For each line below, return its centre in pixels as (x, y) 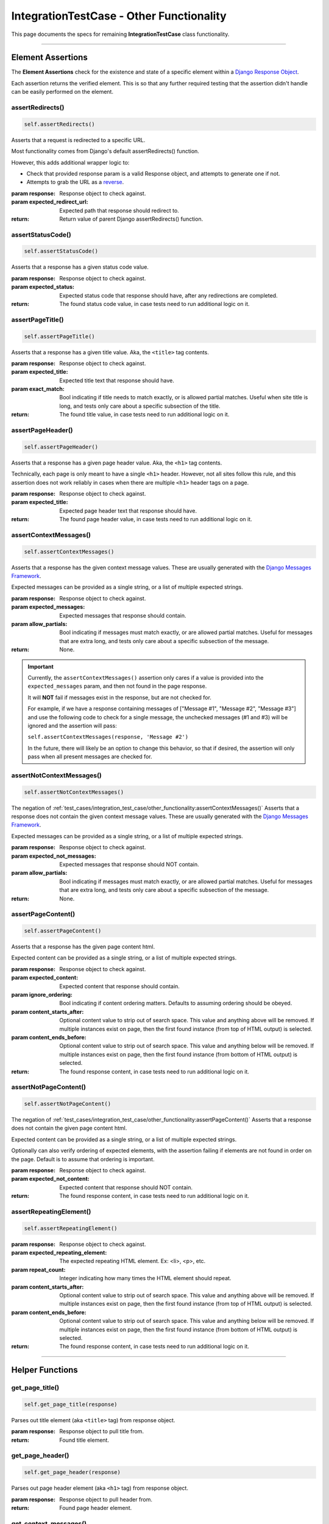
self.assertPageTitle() (60, 336)
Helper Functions (45, 1370)
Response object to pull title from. (102, 1431)
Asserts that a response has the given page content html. (83, 947)
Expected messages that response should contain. (123, 615)
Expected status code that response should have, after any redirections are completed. (168, 295)
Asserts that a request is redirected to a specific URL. (78, 140)
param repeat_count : (38, 1269)
